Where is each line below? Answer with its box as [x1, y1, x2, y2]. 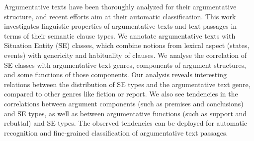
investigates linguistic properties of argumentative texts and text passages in [4, 21, 237, 31]
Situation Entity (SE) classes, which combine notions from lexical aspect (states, [4, 40, 250, 50]
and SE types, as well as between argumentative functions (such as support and [4, 108, 247, 118]
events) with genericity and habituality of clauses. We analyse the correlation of [4, 49, 247, 60]
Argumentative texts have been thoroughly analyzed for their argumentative [4, 1, 237, 11]
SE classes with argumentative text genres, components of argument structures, [4, 59, 247, 70]
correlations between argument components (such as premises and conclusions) [4, 98, 244, 108]
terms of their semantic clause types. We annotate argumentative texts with [4, 30, 236, 41]
